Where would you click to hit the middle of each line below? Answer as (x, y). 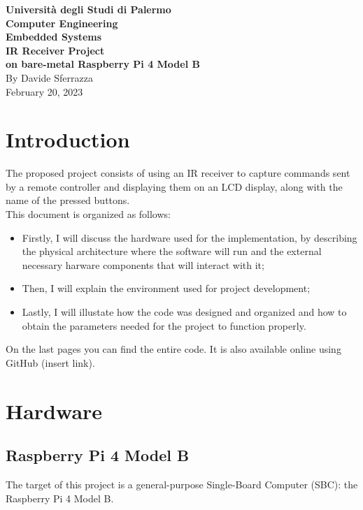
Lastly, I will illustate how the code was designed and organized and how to (184, 312)
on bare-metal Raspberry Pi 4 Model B (103, 64)
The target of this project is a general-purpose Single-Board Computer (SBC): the (182, 484)
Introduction (68, 139)
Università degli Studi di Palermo (88, 9)
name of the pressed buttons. (68, 200)
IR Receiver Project (55, 50)
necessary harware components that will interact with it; (143, 264)
